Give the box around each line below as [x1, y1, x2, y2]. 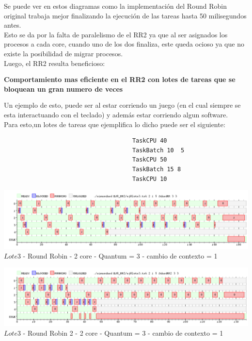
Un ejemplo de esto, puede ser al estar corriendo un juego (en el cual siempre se [4, 100, 241, 110]
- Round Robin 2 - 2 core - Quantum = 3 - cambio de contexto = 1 [23, 328, 223, 338]
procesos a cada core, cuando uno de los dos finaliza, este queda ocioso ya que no [4, 39, 244, 49]
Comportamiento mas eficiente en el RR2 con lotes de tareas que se [4, 74, 236, 84]
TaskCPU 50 [132, 156, 167, 163]
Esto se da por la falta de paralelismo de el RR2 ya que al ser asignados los [4, 29, 228, 39]
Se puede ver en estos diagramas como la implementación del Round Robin [4, 1, 227, 11]
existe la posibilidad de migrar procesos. [4, 48, 123, 58]
